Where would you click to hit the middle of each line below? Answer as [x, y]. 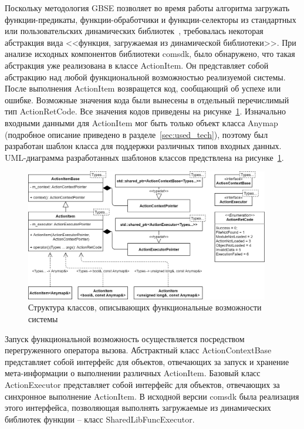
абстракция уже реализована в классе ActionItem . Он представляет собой [137, 65]
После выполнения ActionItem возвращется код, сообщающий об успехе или [143, 88]
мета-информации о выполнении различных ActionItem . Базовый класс [133, 373]
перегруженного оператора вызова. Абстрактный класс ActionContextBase [138, 350]
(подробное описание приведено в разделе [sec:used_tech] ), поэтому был [136, 134]
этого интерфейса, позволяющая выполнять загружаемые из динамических [138, 408]
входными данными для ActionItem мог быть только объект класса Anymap [141, 122]
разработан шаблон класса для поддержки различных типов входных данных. [143, 146]
